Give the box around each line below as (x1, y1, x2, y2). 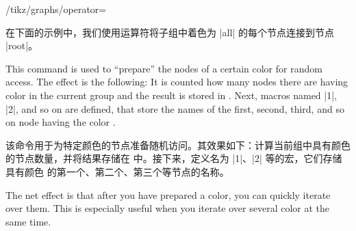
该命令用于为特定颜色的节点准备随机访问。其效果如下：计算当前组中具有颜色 (5, 137, 351, 152)
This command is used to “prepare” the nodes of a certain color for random (5, 61, 322, 75)
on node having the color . (5, 115, 116, 129)
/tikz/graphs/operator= (5, 2, 107, 16)
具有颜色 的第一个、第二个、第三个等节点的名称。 (5, 164, 229, 178)
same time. (5, 214, 51, 228)
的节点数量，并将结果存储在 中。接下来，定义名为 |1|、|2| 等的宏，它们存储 (5, 151, 342, 165)
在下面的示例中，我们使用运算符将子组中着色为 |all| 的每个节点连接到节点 (5, 25, 334, 39)
